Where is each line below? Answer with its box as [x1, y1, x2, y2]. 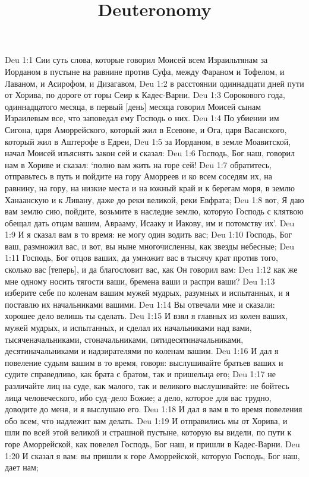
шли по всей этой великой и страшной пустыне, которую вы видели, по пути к [5, 426, 292, 438]
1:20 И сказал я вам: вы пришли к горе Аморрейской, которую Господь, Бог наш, [5, 449, 300, 462]
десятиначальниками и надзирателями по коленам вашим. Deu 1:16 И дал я [5, 345, 279, 357]
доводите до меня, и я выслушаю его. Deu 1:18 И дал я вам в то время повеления [5, 403, 302, 415]
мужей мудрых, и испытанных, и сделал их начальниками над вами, [5, 321, 252, 334]
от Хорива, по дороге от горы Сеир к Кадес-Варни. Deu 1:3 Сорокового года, [5, 89, 285, 101]
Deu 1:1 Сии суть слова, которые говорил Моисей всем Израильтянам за [5, 53, 268, 66]
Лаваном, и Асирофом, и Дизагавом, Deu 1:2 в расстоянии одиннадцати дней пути [5, 77, 304, 89]
